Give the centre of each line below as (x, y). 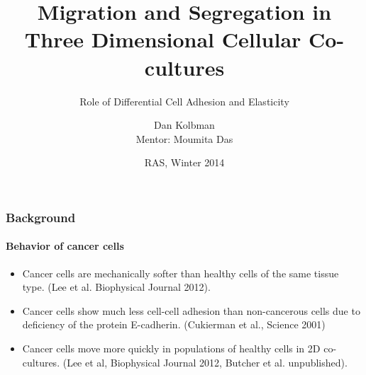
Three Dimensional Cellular (163, 39)
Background (41, 217)
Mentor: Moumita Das (184, 138)
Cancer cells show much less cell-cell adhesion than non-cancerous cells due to (191, 310)
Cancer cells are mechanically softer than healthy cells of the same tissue (181, 273)
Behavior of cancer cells (65, 246)
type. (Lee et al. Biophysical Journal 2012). (116, 287)
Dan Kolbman (184, 125)
